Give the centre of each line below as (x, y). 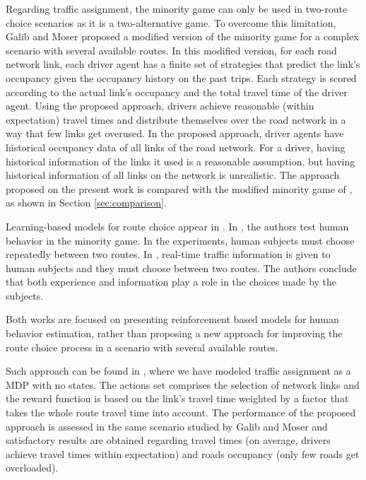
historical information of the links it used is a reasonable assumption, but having (181, 161)
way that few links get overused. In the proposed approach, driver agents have (175, 133)
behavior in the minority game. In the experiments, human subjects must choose (180, 240)
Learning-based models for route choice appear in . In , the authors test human (177, 226)
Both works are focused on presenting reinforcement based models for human (172, 319)
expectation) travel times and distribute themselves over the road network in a (176, 119)
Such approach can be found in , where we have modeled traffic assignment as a (178, 371)
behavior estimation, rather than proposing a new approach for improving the (174, 333)
